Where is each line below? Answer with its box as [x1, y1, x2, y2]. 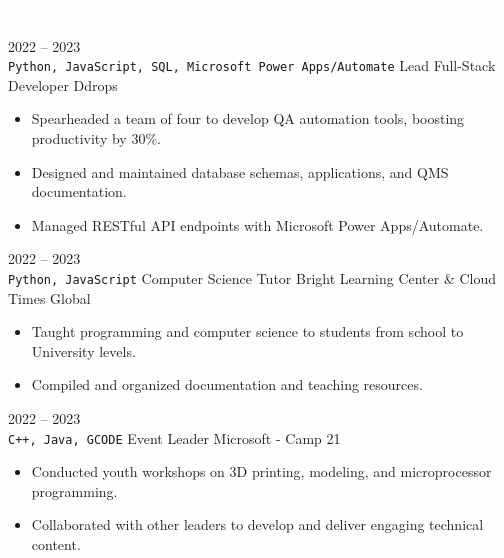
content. [31, 534, 81, 555]
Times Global [8, 287, 91, 308]
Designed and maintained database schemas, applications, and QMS [31, 161, 449, 182]
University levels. [31, 340, 136, 361]
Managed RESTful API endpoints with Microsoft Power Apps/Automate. [31, 214, 484, 235]
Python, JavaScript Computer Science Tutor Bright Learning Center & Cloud [8, 268, 497, 288]
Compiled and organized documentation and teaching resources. [31, 374, 423, 395]
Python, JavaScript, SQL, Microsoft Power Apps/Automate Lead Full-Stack [8, 55, 496, 76]
